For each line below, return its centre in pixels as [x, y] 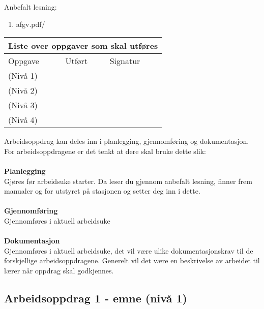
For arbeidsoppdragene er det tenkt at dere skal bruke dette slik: [105, 151]
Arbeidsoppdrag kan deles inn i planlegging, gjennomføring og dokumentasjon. [127, 141]
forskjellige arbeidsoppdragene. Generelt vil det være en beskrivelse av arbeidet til [132, 260]
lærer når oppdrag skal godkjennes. [59, 270]
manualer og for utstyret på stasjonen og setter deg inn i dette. [102, 191]
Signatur [125, 61]
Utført [77, 61]
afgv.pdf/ [31, 24]
